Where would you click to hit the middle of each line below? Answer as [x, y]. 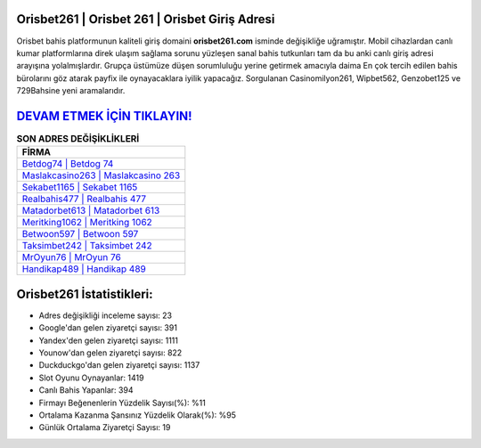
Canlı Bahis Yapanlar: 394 [86, 390]
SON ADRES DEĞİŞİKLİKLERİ [78, 139]
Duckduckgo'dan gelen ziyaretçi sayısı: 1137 [119, 365]
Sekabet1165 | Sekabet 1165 [80, 187]
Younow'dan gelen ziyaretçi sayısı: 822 [110, 353]
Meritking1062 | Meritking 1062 [87, 223]
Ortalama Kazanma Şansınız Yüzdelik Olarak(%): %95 [137, 415]
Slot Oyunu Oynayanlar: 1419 [91, 378]
